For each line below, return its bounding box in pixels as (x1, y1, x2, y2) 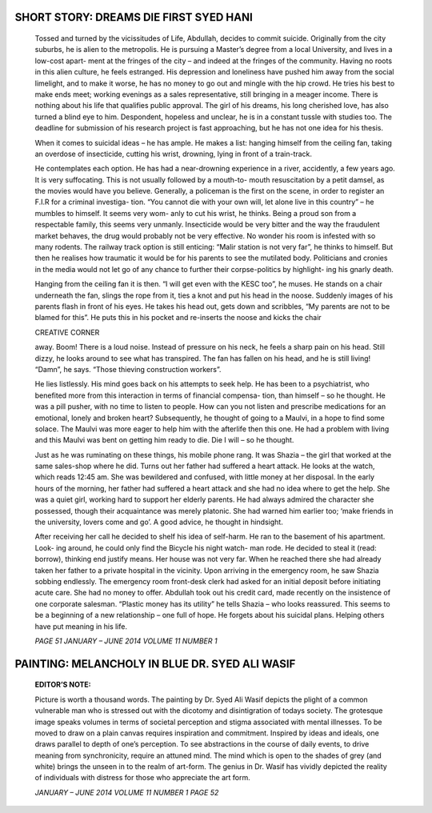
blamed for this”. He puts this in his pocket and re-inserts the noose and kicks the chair (34, 313, 322, 322)
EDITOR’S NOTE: (34, 680, 91, 690)
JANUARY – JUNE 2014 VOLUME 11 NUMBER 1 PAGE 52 (34, 787, 219, 797)
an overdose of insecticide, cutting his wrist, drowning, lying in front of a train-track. (34, 149, 312, 158)
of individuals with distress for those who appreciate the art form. (34, 773, 251, 783)
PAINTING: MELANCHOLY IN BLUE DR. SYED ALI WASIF (14, 657, 296, 671)
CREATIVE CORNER (34, 327, 100, 337)
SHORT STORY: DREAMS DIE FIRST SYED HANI (14, 10, 254, 24)
